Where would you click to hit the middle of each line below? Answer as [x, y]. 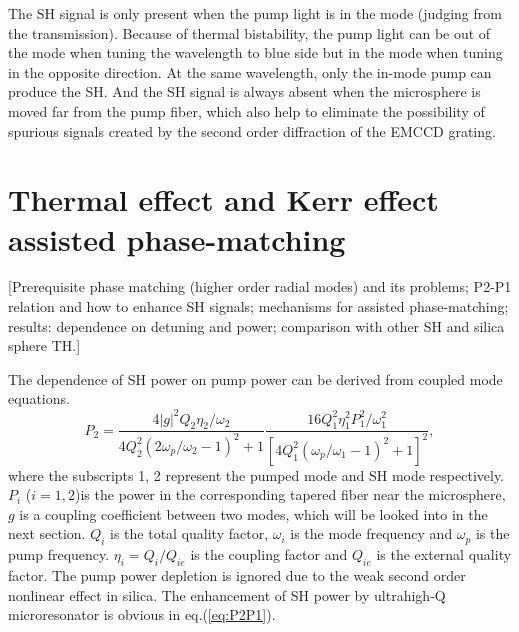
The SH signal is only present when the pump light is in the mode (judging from [255, 13]
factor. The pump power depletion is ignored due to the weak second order [237, 575]
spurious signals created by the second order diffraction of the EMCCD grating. [252, 130]
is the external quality [444, 554]
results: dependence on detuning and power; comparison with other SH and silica [256, 325]
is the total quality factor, [189, 533]
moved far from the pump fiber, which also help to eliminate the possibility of [246, 110]
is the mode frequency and [371, 533]
